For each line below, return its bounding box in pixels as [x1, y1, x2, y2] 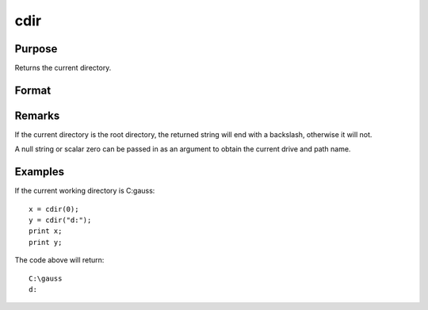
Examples [14, 165, 65, 178]
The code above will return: [14, 255, 105, 265]
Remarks [14, 109, 60, 122]
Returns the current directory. [14, 63, 112, 73]
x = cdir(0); [29, 205, 79, 213]
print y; [29, 238, 63, 247]
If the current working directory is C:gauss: [14, 186, 155, 196]
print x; [29, 227, 63, 235]
